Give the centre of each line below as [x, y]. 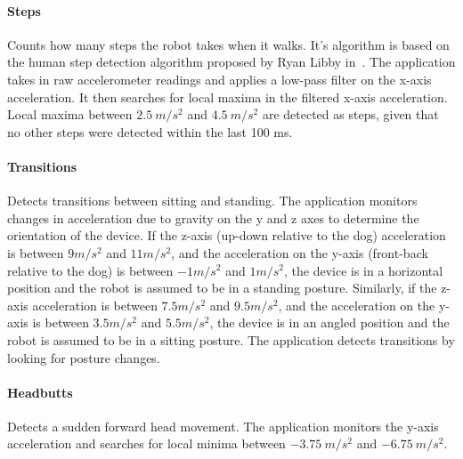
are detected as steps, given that [350, 114]
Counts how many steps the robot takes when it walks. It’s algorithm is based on [228, 44]
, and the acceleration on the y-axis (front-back [300, 252]
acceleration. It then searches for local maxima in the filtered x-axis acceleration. [227, 97]
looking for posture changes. [84, 357]
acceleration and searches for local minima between [146, 443]
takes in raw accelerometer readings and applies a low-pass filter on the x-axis [219, 79]
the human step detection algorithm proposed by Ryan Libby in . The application [231, 62]
